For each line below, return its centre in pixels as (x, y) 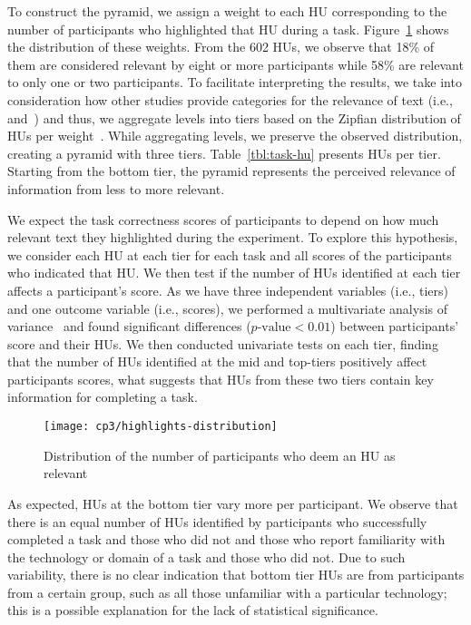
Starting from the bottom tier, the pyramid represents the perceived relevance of (231, 171)
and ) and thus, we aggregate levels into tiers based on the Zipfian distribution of (234, 117)
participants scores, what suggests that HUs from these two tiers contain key (221, 379)
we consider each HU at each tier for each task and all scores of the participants (230, 254)
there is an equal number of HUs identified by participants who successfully (217, 521)
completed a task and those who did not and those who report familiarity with (226, 539)
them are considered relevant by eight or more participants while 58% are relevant (235, 64)
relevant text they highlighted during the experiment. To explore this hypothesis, (233, 237)
